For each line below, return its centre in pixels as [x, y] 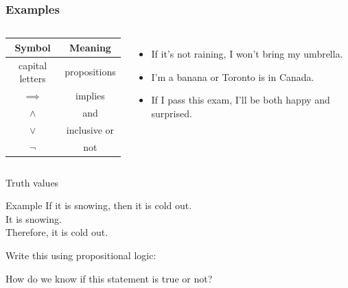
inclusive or [90, 129]
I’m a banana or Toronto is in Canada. [233, 76]
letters [33, 79]
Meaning [90, 47]
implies [90, 95]
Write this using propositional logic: [81, 255]
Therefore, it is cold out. [57, 232]
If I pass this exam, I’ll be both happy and [241, 100]
